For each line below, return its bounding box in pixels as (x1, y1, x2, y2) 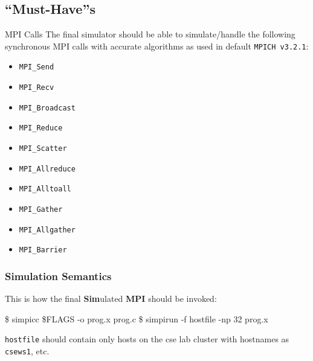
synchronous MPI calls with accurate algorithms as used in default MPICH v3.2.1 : (5, 39, 309, 52)
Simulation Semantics (5, 268, 112, 283)
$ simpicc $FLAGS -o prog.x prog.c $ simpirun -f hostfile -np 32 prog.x (5, 312, 268, 325)
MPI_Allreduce (19, 164, 76, 173)
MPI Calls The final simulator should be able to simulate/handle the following (5, 28, 295, 40)
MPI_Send (19, 63, 54, 72)
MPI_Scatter (19, 144, 67, 153)
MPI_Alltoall (19, 185, 71, 194)
